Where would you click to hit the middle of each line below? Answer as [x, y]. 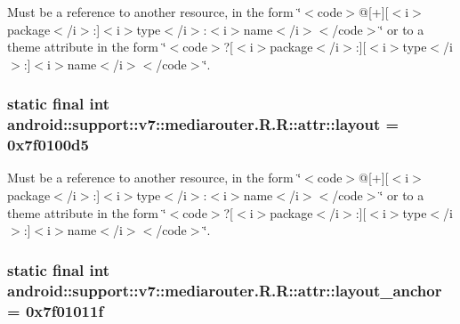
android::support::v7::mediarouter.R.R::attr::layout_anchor [225, 290]
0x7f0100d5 [48, 145]
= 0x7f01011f [56, 310]
